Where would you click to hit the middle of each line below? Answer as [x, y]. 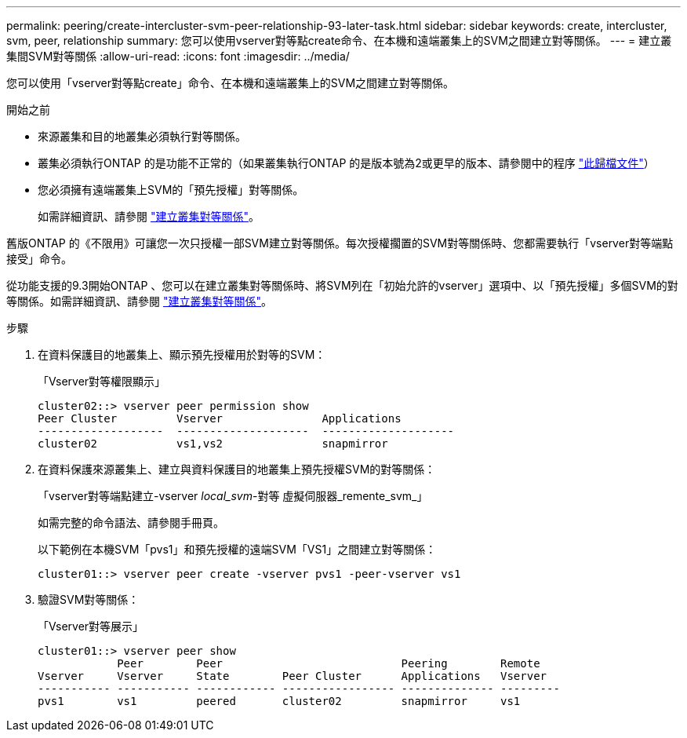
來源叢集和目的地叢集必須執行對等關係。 [142, 136]
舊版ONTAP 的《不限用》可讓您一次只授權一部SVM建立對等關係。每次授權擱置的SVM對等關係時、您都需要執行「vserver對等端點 [340, 243]
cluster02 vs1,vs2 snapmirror [213, 444]
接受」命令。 [39, 259]
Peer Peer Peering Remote [329, 663]
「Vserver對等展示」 [91, 626]
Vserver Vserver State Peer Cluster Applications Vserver [293, 676]
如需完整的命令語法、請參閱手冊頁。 [131, 522]
